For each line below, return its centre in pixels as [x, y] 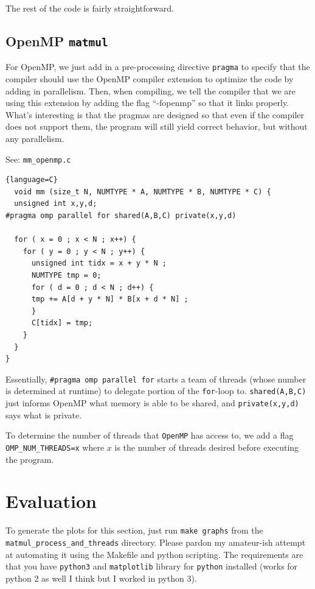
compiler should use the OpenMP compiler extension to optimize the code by [150, 79]
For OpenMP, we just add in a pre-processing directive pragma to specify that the [158, 67]
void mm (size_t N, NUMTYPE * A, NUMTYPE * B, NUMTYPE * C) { [143, 192]
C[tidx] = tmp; [62, 323]
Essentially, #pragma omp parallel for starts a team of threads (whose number [156, 379]
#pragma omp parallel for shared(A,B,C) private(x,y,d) [121, 216]
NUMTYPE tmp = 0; [66, 275]
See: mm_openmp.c [38, 159]
